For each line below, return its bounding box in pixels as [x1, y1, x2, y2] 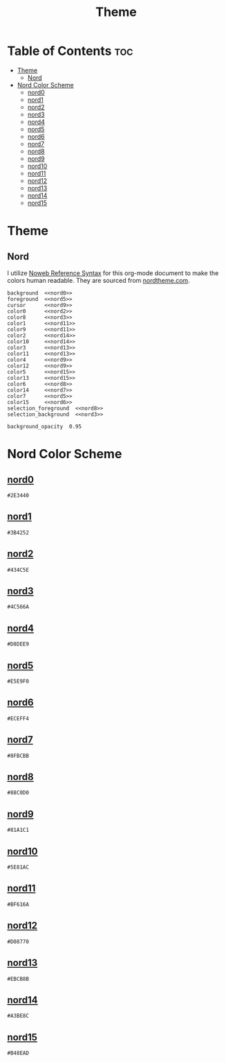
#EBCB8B [7, 975, 30, 982]
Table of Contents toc [7, 43, 133, 59]
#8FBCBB [7, 752, 30, 759]
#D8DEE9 [7, 641, 30, 648]
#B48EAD [7, 1050, 30, 1057]
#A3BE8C [7, 1013, 30, 1020]
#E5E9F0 [7, 678, 30, 685]
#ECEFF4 [7, 715, 30, 722]
